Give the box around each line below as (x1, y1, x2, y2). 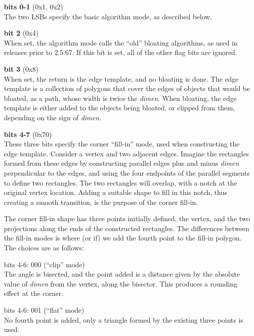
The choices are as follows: (4, 242, 84, 253)
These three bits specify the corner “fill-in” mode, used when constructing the (4, 139, 240, 149)
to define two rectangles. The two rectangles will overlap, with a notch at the (4, 177, 237, 188)
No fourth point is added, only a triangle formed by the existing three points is (4, 314, 243, 325)
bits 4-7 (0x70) (4, 129, 52, 139)
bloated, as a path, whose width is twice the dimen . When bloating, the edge (4, 93, 237, 103)
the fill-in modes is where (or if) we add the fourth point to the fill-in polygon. (4, 233, 242, 243)
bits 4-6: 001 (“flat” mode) (4, 305, 85, 315)
